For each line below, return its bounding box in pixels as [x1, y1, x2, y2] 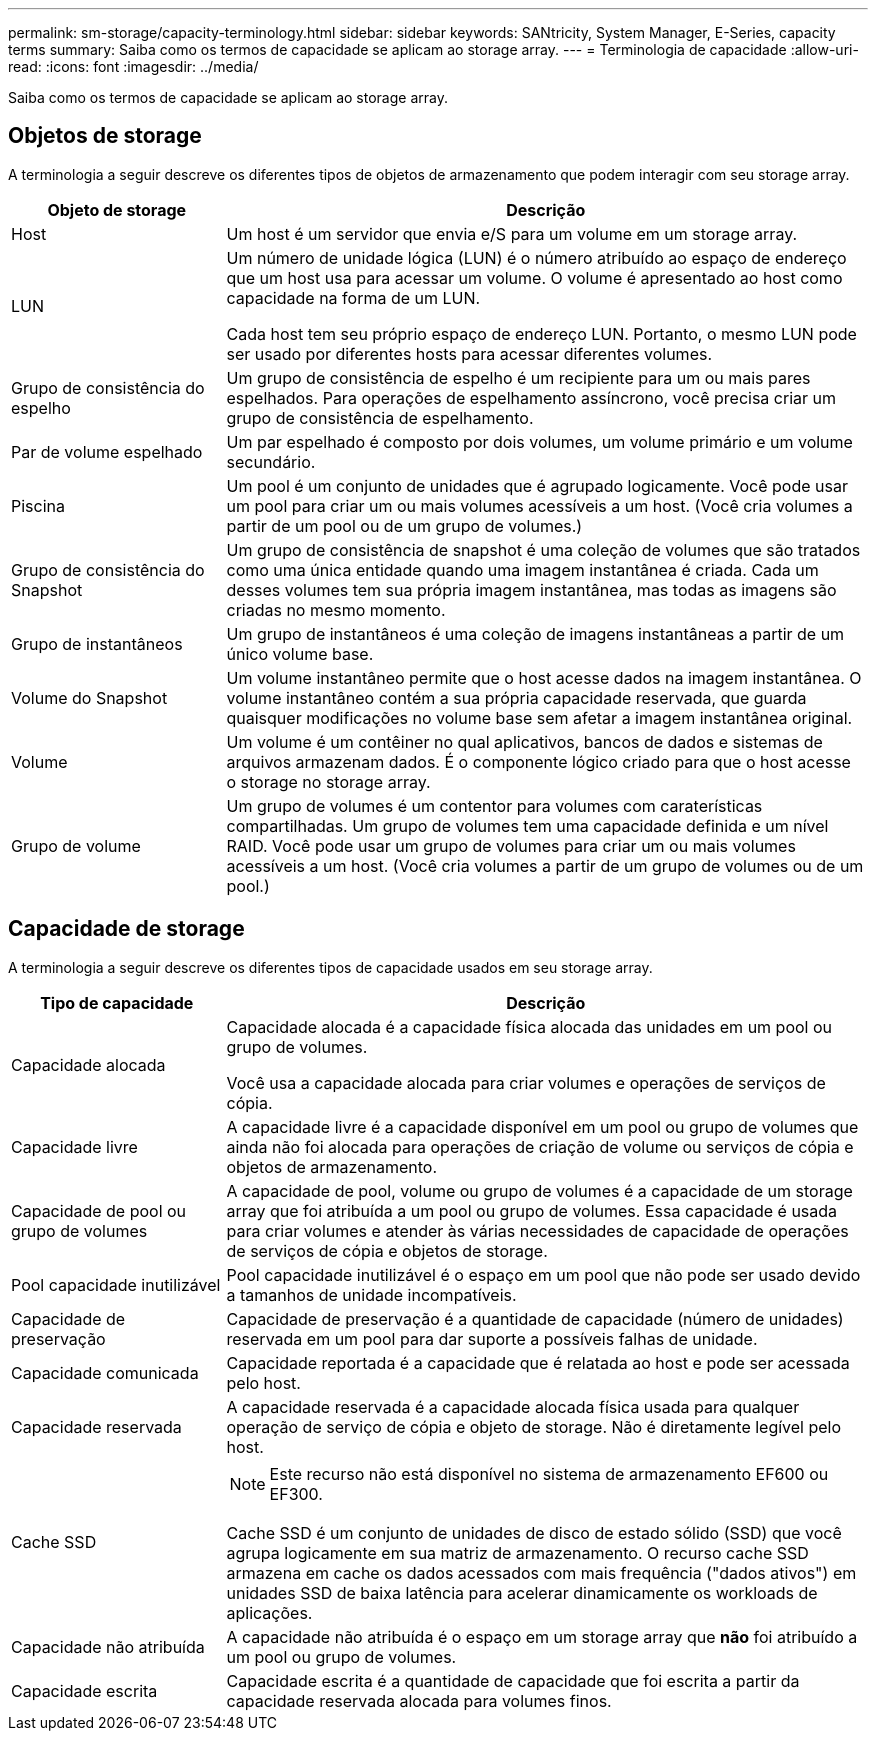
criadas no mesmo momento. [226, 599, 446, 620]
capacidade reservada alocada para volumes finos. [226, 1690, 612, 1711]
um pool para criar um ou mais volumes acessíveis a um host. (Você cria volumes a [226, 495, 853, 516]
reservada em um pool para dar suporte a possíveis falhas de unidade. [226, 1328, 758, 1349]
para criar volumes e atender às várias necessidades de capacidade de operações [226, 1220, 849, 1241]
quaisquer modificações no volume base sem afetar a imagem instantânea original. [226, 707, 853, 728]
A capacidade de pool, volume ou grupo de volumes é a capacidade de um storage [226, 1180, 853, 1201]
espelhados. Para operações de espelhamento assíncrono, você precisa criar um [226, 387, 837, 408]
